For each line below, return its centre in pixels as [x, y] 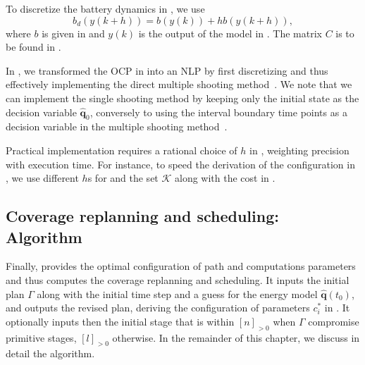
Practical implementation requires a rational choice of [122, 150]
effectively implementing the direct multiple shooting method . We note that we [179, 84]
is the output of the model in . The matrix [230, 33]
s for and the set [123, 178]
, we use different [42, 178]
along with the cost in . [225, 178]
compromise [334, 321]
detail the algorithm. [50, 353]
